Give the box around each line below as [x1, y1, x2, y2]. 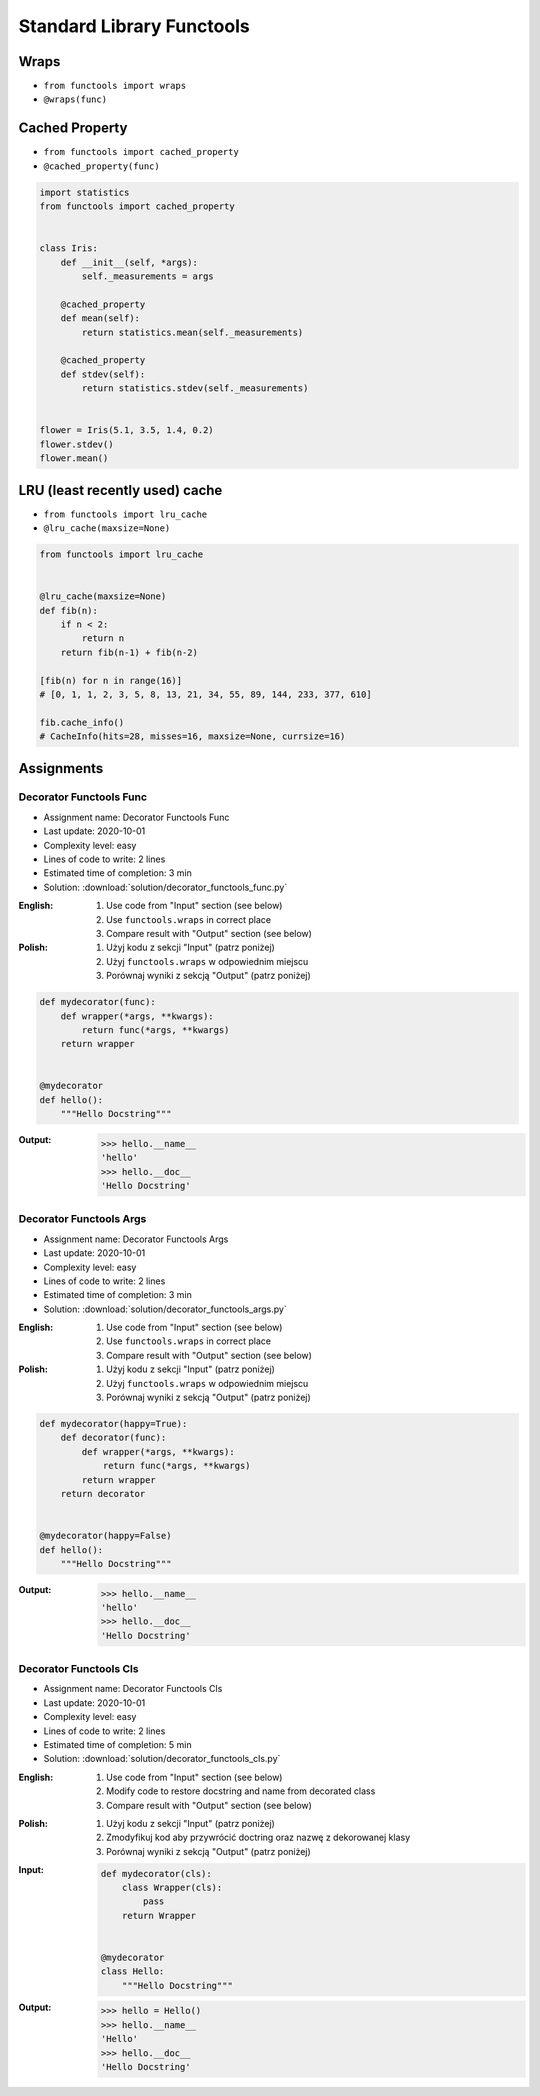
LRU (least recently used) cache [18, 481, 223, 499]
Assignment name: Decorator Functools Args [43, 1233, 229, 1245]
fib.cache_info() [39, 716, 125, 728]
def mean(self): [60, 313, 140, 324]
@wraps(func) [43, 94, 108, 105]
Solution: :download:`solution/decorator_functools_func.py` [43, 881, 288, 893]
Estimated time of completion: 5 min [43, 1738, 192, 1750]
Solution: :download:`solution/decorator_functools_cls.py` [43, 1753, 281, 1765]
